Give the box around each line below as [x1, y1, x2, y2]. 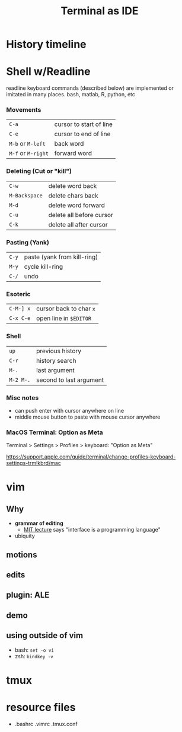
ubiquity [14, 532, 36, 539]
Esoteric [6, 290, 31, 298]
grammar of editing [14, 520, 63, 527]
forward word [54, 149, 92, 158]
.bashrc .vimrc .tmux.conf [14, 720, 78, 727]
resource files [6, 700, 76, 714]
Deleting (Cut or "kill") [6, 167, 72, 175]
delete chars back [48, 191, 99, 200]
